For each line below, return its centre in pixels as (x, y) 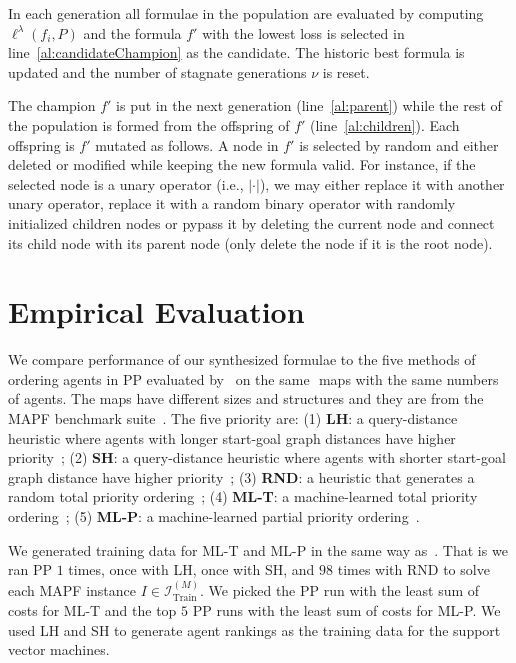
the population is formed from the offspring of (149, 124)
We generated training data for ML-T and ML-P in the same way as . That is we (258, 549)
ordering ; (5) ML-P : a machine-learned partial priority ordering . (214, 516)
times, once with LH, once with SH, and (191, 569)
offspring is (41, 144)
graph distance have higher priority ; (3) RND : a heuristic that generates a (241, 476)
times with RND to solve (413, 569)
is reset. (346, 71)
